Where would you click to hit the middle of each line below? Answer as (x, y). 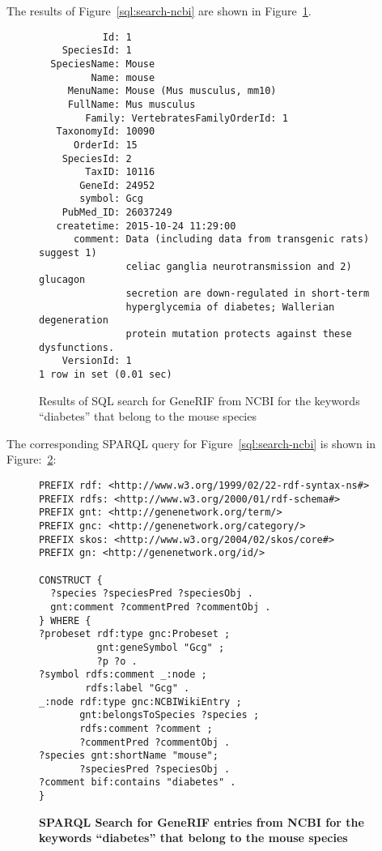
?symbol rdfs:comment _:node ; (123, 675)
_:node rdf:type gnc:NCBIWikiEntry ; (140, 701)
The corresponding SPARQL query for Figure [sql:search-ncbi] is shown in (191, 443)
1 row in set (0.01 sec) (106, 374)
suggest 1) (68, 253)
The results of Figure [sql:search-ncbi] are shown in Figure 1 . (159, 11)
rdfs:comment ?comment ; (146, 728)
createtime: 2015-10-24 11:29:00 (146, 226)
